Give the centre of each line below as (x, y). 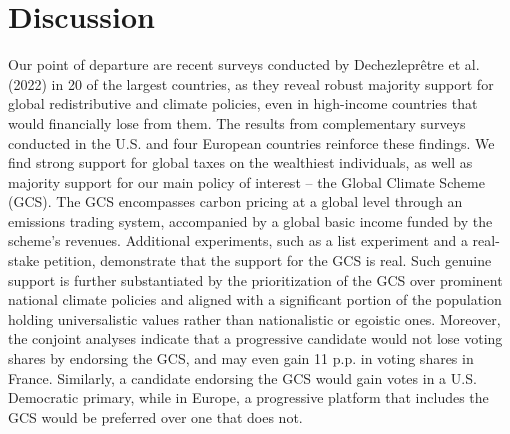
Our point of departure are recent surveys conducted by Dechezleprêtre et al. (244, 64)
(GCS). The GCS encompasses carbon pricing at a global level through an (235, 201)
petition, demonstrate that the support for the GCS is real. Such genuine (267, 260)
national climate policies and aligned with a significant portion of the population (255, 299)
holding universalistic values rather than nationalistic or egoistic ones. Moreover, (254, 318)
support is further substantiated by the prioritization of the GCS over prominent (255, 279)
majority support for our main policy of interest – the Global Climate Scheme (246, 181)
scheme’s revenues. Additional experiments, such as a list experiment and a (238, 240)
